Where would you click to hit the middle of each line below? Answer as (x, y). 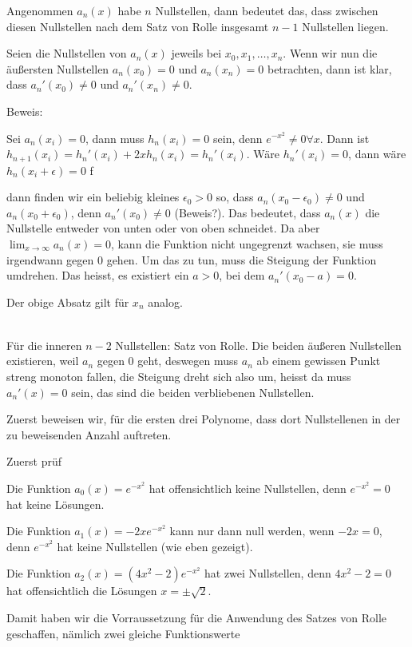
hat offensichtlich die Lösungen (82, 591)
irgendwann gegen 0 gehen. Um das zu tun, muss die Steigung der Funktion (192, 259)
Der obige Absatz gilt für (68, 302)
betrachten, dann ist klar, (329, 68)
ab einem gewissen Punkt (319, 361)
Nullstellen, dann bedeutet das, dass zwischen (267, 10)
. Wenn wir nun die (330, 53)
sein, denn (238, 138)
